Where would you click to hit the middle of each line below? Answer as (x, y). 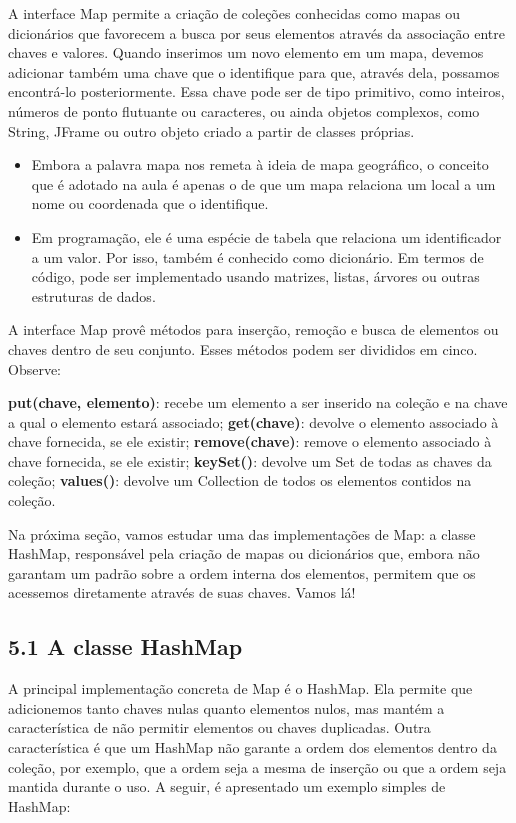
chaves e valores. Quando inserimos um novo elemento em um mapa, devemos (246, 52)
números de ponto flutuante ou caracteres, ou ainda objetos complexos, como (244, 110)
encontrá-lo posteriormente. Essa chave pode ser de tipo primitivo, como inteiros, (256, 91)
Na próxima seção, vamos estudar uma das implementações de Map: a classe (242, 533)
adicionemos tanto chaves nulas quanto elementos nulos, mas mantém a (226, 707)
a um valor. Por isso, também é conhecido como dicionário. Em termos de (257, 256)
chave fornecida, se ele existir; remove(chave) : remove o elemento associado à (250, 441)
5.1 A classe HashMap (125, 646)
